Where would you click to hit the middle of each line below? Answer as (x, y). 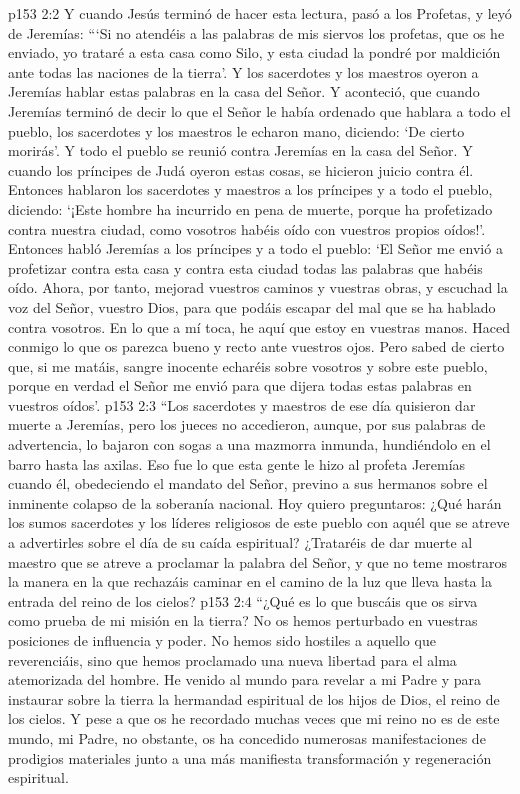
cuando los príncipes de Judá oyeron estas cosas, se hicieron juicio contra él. (241, 169)
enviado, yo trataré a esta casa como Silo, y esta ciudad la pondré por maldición (254, 52)
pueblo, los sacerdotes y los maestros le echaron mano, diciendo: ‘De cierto (236, 130)
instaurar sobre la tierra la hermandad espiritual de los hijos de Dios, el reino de (254, 698)
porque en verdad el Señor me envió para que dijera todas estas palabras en (240, 385)
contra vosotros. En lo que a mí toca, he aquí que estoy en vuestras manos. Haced (259, 326)
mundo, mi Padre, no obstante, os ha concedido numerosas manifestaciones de (247, 737)
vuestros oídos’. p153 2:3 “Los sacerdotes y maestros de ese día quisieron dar (242, 404)
